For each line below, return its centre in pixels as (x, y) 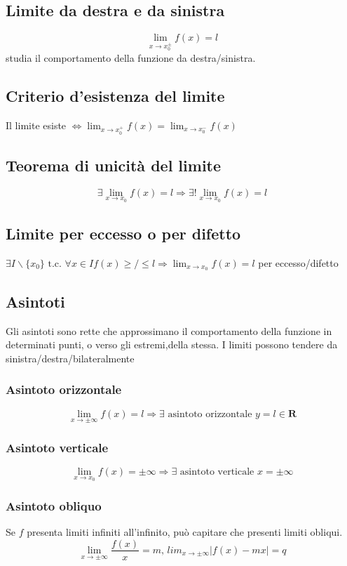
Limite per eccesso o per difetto (123, 233)
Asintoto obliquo (54, 505)
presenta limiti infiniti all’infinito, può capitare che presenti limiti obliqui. (185, 531)
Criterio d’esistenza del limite (115, 95)
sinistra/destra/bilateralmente (70, 358)
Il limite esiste (36, 125)
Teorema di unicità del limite (114, 165)
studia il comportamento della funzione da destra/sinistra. (131, 57)
